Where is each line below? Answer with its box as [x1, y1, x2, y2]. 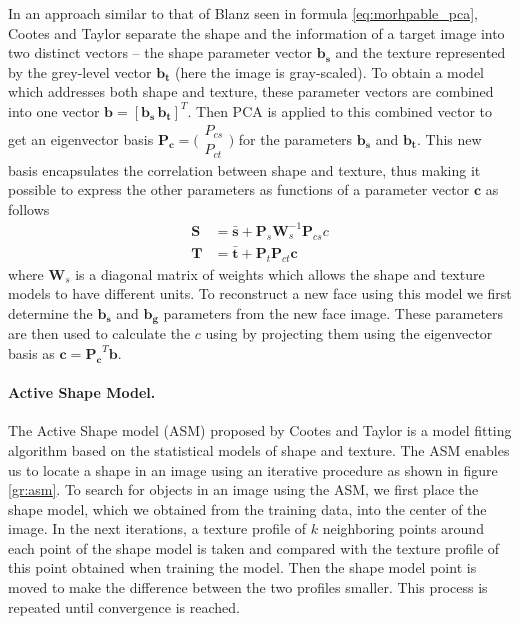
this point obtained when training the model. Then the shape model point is [8, 557, 477, 578]
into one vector [8, 100, 100, 121]
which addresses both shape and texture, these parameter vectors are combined [8, 81, 494, 102]
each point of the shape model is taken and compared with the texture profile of [8, 537, 500, 558]
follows [8, 198, 50, 219]
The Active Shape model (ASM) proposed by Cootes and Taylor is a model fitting [8, 420, 512, 441]
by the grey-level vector [8, 61, 152, 82]
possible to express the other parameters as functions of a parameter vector [8, 179, 470, 200]
